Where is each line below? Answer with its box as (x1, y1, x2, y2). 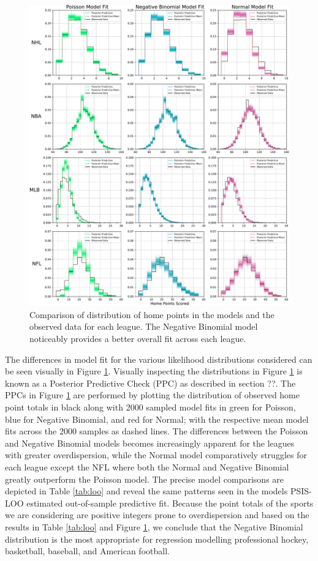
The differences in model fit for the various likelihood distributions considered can (5, 352, 312, 365)
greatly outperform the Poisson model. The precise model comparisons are (5, 472, 284, 485)
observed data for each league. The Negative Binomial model (29, 320, 258, 333)
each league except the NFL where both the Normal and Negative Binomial (5, 460, 289, 473)
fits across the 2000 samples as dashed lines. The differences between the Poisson (5, 425, 308, 437)
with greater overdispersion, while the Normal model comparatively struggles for (5, 448, 307, 461)
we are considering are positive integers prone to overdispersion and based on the (5, 508, 309, 521)
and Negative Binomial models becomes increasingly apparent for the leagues (5, 436, 295, 449)
